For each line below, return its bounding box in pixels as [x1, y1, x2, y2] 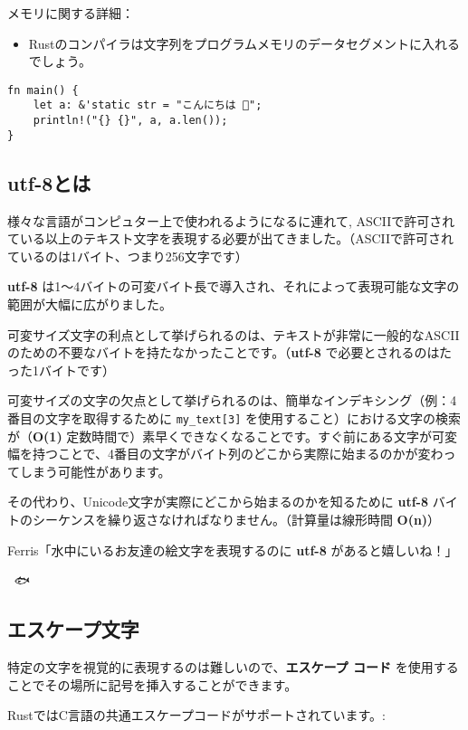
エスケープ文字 [7, 615, 139, 643]
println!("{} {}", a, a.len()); [33, 114, 228, 128]
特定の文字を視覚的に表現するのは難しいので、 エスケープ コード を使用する [7, 657, 459, 676]
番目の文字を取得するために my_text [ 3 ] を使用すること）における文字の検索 [7, 408, 461, 427]
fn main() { [7, 83, 79, 97]
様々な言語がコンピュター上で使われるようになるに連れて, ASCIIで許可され [7, 211, 455, 230]
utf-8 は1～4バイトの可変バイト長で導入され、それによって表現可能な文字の [7, 277, 460, 296]
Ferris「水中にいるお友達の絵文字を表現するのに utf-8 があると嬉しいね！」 [7, 540, 458, 559]
